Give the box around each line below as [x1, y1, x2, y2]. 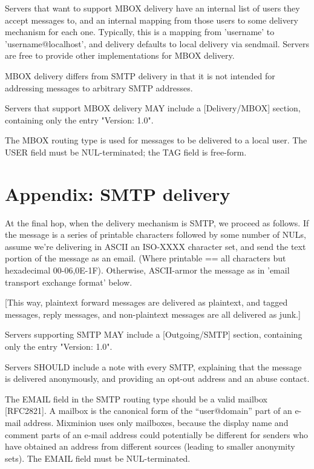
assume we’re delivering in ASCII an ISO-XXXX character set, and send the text [5, 240, 306, 252]
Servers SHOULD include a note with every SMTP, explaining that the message [5, 360, 302, 373]
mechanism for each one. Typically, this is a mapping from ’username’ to [5, 25, 275, 38]
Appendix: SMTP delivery [5, 181, 231, 206]
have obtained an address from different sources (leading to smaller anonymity [5, 440, 295, 453]
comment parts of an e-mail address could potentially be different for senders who [5, 428, 309, 441]
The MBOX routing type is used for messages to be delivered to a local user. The [5, 134, 307, 146]
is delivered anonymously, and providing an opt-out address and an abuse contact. [5, 372, 310, 385]
